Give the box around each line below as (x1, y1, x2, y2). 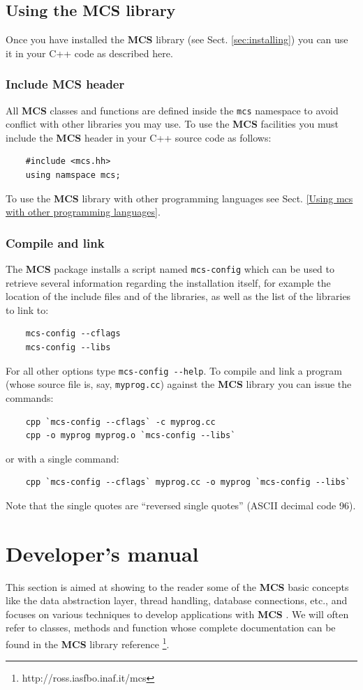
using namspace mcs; (25, 170, 121, 181)
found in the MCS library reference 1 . (6, 635, 170, 651)
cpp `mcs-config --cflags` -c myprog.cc (25, 417, 216, 427)
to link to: (6, 302, 49, 317)
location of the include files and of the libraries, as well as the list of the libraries (6, 289, 351, 303)
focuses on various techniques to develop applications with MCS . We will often (6, 606, 349, 621)
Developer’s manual (6, 539, 199, 567)
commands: (6, 390, 54, 405)
